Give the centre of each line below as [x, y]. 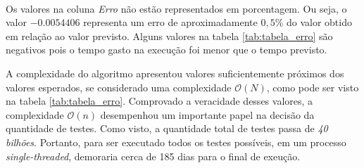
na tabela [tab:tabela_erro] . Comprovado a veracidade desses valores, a [159, 101]
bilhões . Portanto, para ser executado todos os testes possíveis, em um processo [176, 142]
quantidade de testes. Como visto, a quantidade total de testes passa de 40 [167, 128]
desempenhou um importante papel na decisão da [207, 114]
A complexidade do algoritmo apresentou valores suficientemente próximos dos [175, 73]
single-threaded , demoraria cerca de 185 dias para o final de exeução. [153, 156]
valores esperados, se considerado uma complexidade [119, 87]
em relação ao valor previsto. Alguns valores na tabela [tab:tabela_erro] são [169, 35]
